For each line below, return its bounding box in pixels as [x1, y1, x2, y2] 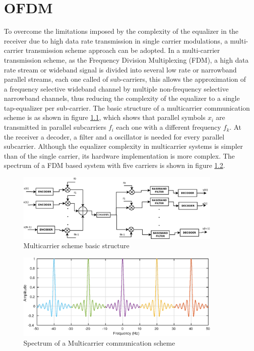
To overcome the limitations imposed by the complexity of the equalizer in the [4, 26, 239, 36]
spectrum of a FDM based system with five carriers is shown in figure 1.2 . [4, 160, 225, 170]
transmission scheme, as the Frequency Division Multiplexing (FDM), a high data [4, 54, 249, 65]
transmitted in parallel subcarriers [4, 122, 106, 132]
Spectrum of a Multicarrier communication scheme [23, 338, 175, 348]
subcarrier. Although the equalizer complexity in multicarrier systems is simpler [4, 141, 243, 151]
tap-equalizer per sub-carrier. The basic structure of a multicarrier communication [4, 102, 250, 113]
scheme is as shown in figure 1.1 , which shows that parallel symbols [4, 112, 206, 122]
